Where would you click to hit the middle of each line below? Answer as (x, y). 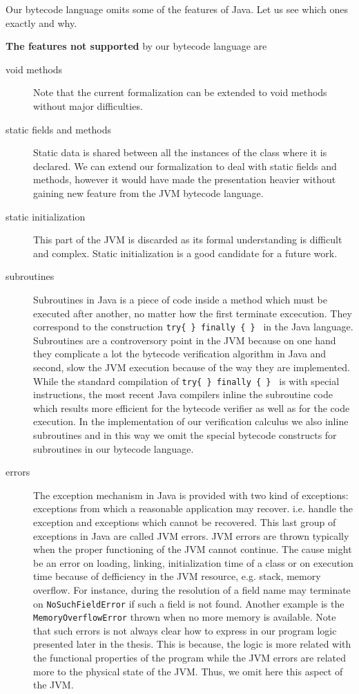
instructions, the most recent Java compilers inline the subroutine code (183, 394)
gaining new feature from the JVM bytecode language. (148, 193)
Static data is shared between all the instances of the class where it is (180, 152)
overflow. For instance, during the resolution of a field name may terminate (192, 589)
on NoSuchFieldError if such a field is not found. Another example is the (189, 603)
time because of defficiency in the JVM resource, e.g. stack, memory (177, 576)
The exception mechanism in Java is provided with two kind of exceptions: (191, 495)
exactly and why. (41, 22)
